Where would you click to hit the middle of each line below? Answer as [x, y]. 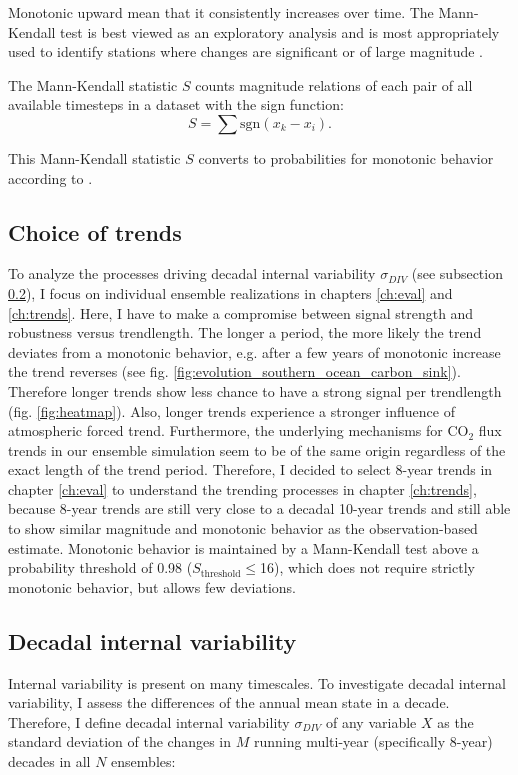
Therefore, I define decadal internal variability [149, 721]
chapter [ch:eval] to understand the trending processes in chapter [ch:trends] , [242, 488]
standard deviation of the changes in [120, 741]
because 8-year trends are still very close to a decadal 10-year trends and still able [259, 508]
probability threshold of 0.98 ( [100, 567]
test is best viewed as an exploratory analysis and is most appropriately [280, 31]
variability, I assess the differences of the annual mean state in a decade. [229, 702]
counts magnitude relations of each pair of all [334, 84]
